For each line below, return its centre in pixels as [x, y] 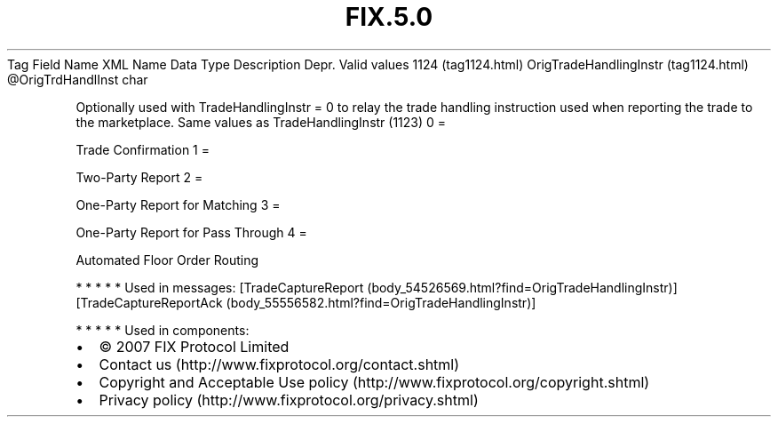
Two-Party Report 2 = [139, 177]
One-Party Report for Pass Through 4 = [191, 232]
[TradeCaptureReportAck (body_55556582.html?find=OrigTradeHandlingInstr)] [306, 302]
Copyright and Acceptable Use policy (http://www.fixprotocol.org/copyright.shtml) [374, 382]
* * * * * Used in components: [163, 330]
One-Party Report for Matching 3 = [178, 204]
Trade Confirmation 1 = [143, 149]
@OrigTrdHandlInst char [78, 79]
